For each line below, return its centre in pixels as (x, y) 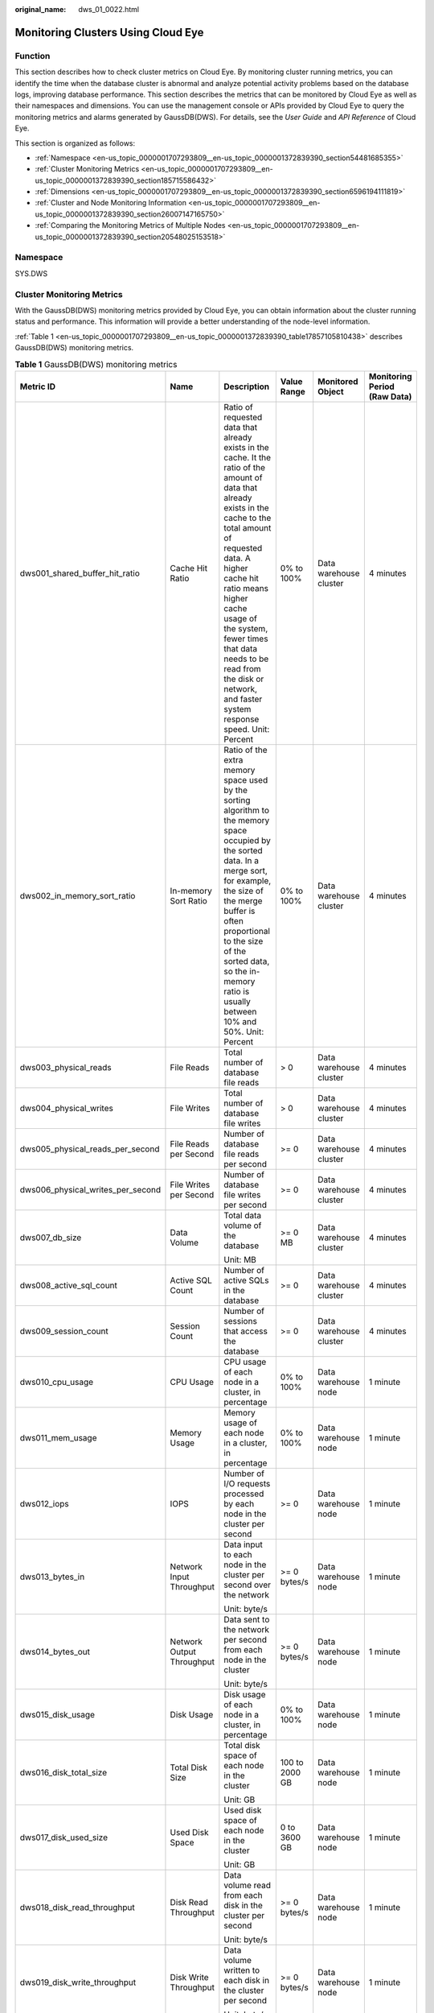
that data (241, 648)
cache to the (248, 518)
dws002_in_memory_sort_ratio (78, 895)
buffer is (240, 911)
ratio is (237, 991)
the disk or (244, 679)
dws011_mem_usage (58, 1437)
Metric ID (38, 386)
